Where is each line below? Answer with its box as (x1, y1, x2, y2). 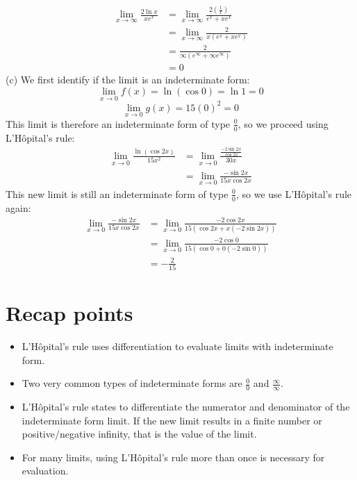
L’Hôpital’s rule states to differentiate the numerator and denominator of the (22, 399, 350, 413)
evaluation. (22, 463, 69, 478)
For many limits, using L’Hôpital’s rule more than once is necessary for (22, 449, 325, 464)
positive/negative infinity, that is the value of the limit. (22, 427, 257, 441)
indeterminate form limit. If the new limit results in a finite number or (22, 413, 322, 427)
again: (6, 200, 31, 215)
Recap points (6, 299, 133, 327)
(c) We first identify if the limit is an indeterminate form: (6, 72, 250, 87)
